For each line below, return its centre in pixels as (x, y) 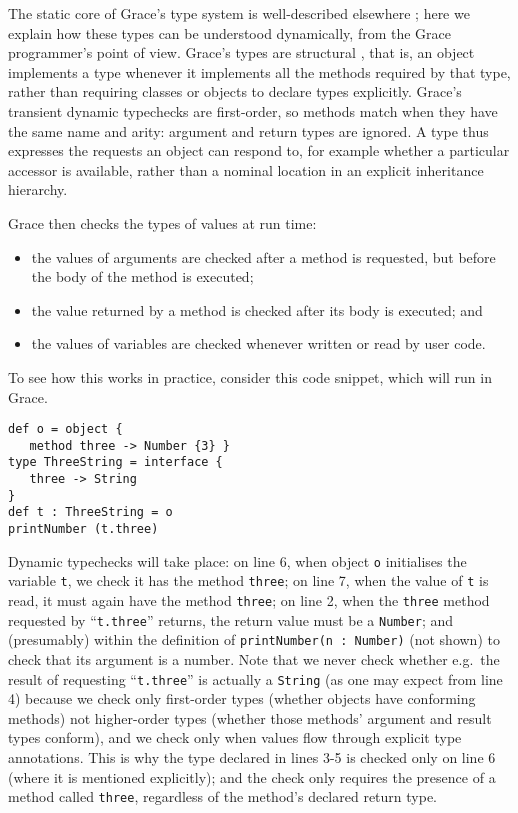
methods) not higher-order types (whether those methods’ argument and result (250, 717)
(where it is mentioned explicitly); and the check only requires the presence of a (252, 776)
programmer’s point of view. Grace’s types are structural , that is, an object (241, 52)
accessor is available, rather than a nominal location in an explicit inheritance (246, 169)
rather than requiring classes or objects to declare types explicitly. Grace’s (235, 91)
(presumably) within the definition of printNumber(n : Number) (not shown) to (254, 639)
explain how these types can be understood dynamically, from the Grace (230, 32)
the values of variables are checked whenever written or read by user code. (258, 343)
